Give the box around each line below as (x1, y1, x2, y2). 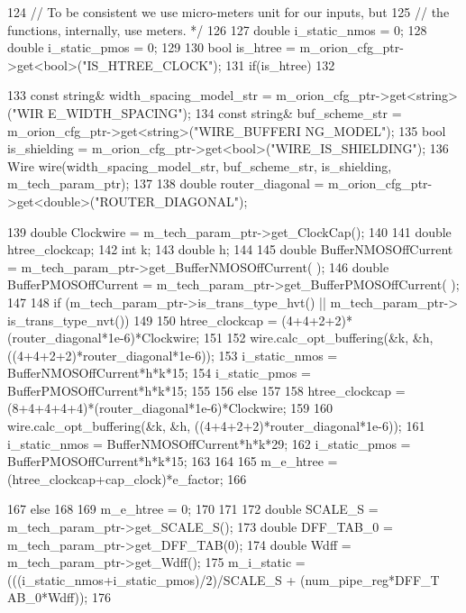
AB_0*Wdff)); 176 (7, 588, 111, 607)
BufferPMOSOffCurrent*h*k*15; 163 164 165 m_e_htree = (7, 452, 338, 471)
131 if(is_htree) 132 (225, 55, 335, 74)
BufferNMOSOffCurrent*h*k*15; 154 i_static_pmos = (7, 363, 311, 382)
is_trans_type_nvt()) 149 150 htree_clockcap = (7, 310, 278, 329)
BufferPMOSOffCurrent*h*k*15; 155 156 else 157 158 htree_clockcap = (7, 380, 406, 399)
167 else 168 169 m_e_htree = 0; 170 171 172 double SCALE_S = (7, 499, 379, 518)
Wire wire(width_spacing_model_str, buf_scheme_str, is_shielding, (7, 156, 392, 175)
